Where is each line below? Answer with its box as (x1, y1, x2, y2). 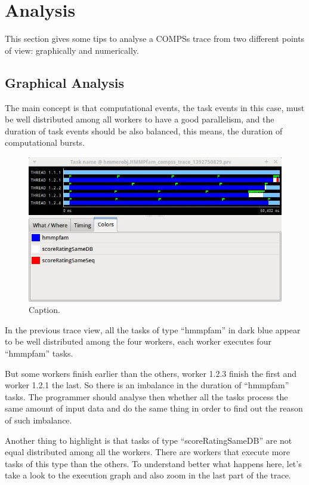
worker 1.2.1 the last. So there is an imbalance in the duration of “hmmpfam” (5, 379, 289, 391)
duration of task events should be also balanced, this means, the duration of (5, 124, 283, 137)
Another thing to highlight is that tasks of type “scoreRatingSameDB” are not (5, 434, 292, 446)
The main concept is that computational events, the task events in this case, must (5, 101, 305, 113)
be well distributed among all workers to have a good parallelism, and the (5, 113, 274, 125)
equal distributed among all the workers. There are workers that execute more (5, 446, 291, 458)
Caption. (29, 303, 60, 316)
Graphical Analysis (5, 73, 125, 91)
